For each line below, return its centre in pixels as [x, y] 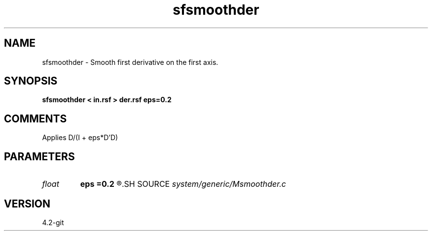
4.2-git [53, 222]
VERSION [27, 204]
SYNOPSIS [31, 81]
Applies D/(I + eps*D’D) [80, 138]
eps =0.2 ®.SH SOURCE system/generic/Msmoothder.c [183, 184]
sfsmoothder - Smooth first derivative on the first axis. [130, 62]
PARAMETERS [39, 156]
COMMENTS [36, 118]
